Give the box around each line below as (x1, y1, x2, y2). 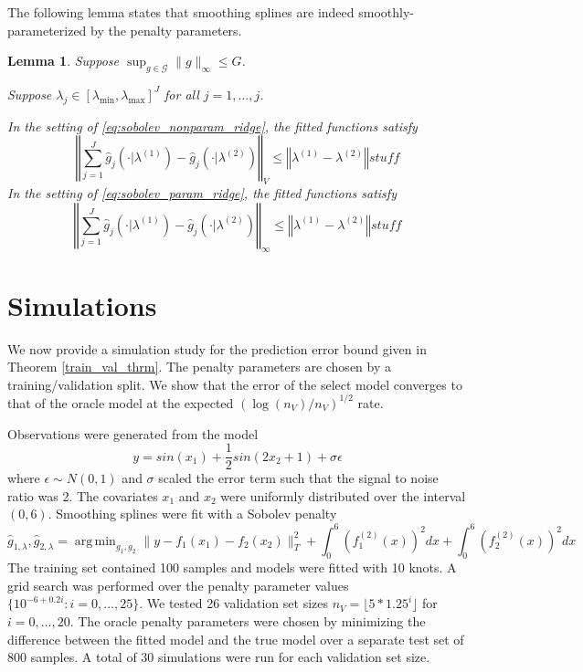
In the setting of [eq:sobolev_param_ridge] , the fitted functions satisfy (7, 184, 397, 203)
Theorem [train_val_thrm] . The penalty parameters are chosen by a (7, 357, 391, 376)
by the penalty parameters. (90, 20, 242, 39)
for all (164, 84, 199, 103)
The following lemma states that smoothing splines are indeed (7, 3, 355, 21)
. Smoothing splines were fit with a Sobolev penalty (48, 504, 337, 523)
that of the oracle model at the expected (7, 393, 234, 412)
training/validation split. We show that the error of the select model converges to (7, 374, 462, 394)
